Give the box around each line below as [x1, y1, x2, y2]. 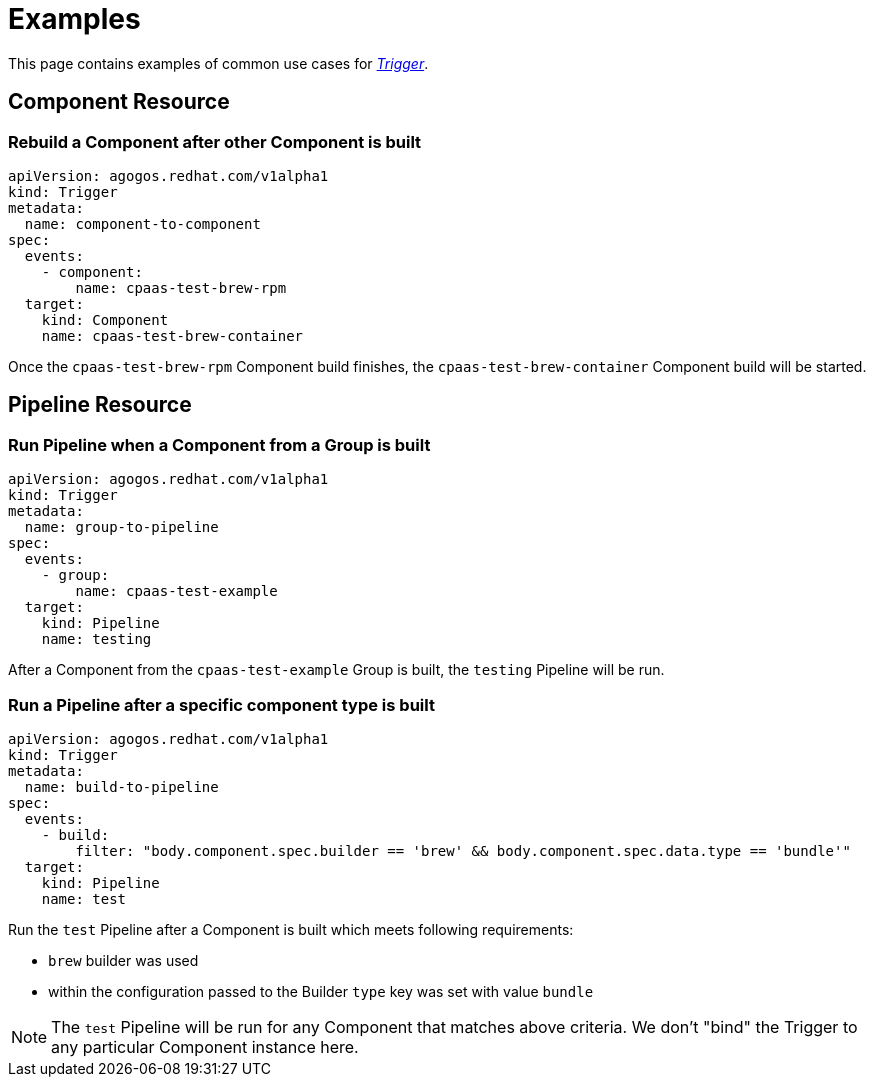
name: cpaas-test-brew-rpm [75, 279, 287, 296]
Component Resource [8, 89, 230, 115]
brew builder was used [48, 951, 199, 969]
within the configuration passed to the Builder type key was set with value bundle [48, 982, 594, 1000]
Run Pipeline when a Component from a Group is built [8, 434, 431, 455]
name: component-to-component [24, 215, 261, 232]
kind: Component [41, 311, 169, 328]
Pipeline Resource [8, 392, 192, 418]
